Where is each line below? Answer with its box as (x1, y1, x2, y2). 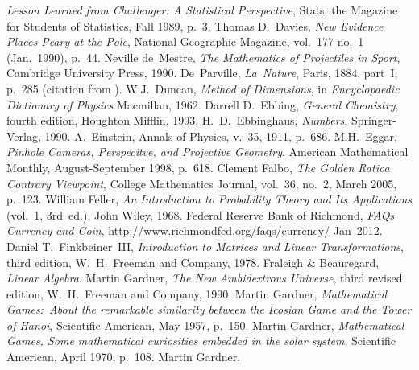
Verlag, (6, 127, 41, 144)
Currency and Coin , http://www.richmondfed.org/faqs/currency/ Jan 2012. (6, 222, 383, 239)
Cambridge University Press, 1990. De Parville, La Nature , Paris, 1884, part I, (6, 64, 398, 81)
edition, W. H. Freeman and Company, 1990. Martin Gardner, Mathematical (6, 285, 388, 302)
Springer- (351, 112, 396, 129)
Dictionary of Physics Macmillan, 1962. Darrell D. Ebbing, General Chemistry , (6, 96, 399, 113)
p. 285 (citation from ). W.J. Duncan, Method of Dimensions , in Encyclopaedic (6, 80, 400, 97)
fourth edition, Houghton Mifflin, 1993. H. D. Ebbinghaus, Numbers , (6, 112, 348, 129)
